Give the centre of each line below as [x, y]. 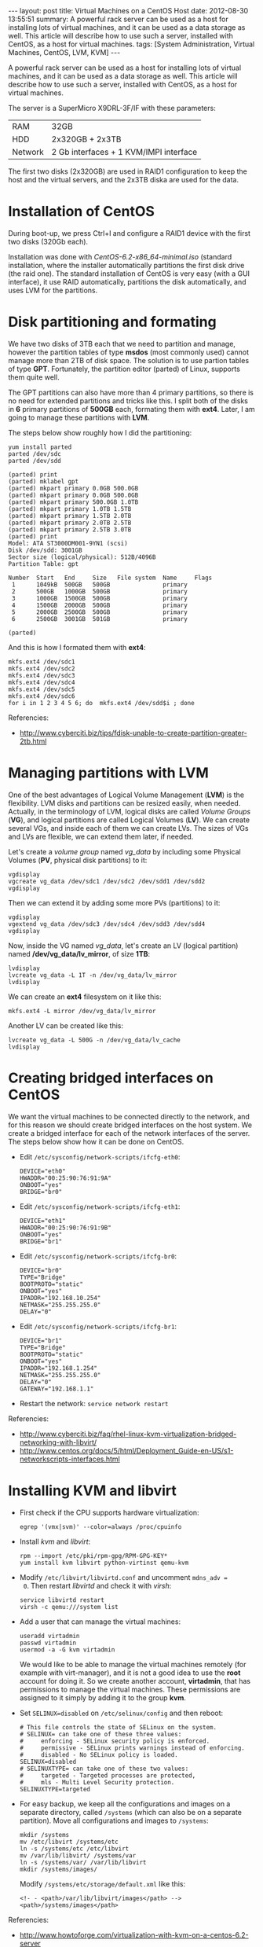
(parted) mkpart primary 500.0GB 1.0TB [73, 502]
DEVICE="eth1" [42, 1221]
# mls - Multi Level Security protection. [97, 1782]
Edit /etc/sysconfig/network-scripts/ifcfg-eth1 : [100, 1206]
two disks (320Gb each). [48, 241]
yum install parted [40, 447]
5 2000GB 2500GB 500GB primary [100, 612]
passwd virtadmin [48, 1643]
